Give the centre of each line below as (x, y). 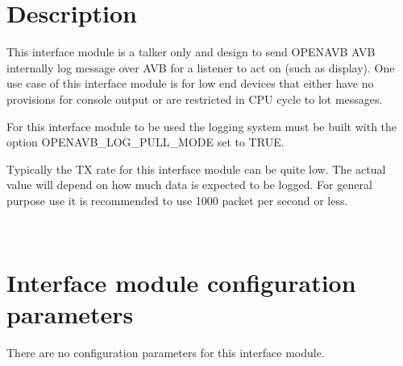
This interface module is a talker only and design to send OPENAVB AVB (191, 52)
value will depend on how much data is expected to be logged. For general (189, 185)
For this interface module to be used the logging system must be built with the (202, 126)
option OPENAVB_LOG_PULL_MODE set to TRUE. (145, 142)
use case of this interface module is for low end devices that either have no (190, 83)
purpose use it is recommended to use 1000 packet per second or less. (177, 200)
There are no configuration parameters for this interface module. (166, 353)
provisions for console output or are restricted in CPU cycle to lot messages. (195, 99)
